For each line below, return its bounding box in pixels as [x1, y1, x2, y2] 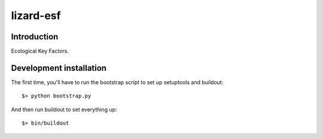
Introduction [11, 32, 59, 42]
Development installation [11, 63, 107, 73]
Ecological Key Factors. [11, 48, 69, 55]
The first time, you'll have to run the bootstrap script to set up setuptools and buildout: [11, 78, 224, 86]
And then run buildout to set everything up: [11, 106, 117, 113]
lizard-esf [11, 9, 61, 22]
